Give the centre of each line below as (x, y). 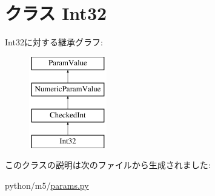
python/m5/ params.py (47, 185)
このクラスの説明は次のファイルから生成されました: (108, 165)
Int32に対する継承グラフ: (54, 42)
